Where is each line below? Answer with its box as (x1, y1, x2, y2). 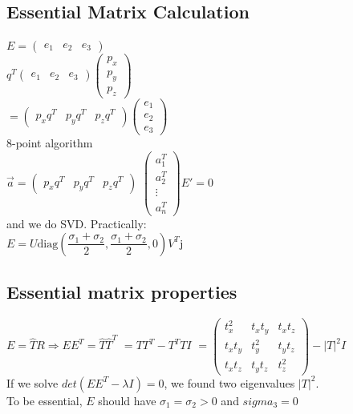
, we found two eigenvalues (164, 374, 295, 391)
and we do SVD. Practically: (6, 215, 147, 232)
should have (98, 392, 156, 408)
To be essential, (6, 392, 83, 408)
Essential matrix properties (6, 279, 237, 304)
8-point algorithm (6, 135, 93, 151)
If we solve (6, 374, 59, 391)
